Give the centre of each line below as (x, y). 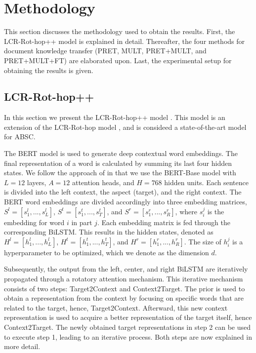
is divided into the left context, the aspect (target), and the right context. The (123, 192)
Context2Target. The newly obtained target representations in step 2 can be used (127, 327)
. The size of (203, 241)
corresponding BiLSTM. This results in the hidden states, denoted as (109, 232)
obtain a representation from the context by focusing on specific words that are (124, 298)
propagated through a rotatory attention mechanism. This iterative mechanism (124, 279)
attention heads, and (103, 182)
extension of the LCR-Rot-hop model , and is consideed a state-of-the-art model (125, 127)
